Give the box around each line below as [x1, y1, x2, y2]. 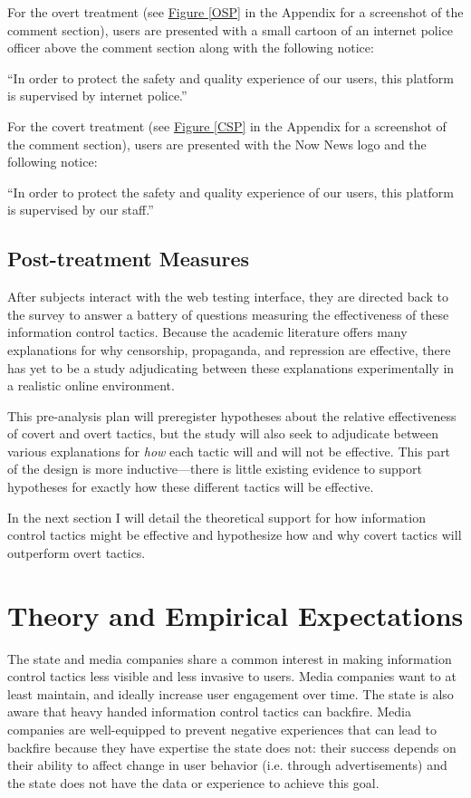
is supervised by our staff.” [7, 200, 154, 219]
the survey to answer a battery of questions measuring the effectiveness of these [7, 304, 449, 323]
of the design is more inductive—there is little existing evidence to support [7, 459, 422, 478]
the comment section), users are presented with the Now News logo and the [7, 134, 427, 153]
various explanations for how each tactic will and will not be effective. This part [7, 441, 451, 460]
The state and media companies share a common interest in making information [7, 649, 452, 668]
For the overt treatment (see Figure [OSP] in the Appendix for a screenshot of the [7, 3, 464, 21]
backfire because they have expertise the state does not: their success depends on [7, 737, 457, 756]
